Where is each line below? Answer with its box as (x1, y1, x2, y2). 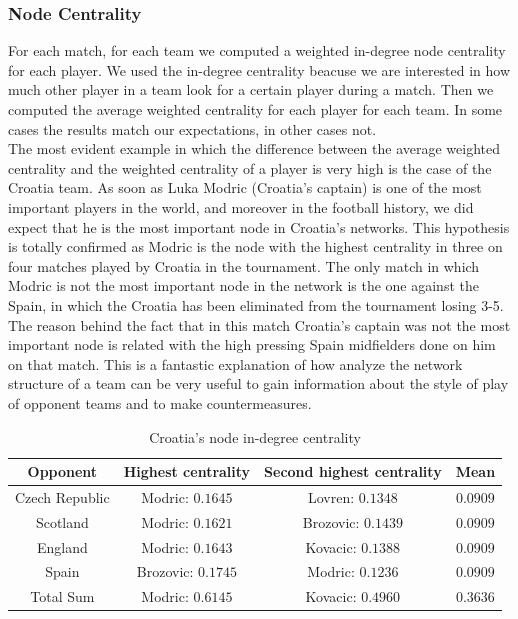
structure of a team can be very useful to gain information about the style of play (8, 373, 509, 394)
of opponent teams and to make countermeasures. (8, 392, 312, 413)
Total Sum (30, 586, 95, 607)
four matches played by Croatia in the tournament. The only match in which (8, 255, 480, 276)
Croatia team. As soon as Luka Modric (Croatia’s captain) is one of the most (8, 177, 482, 198)
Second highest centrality (264, 461, 442, 482)
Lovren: (308, 486, 355, 507)
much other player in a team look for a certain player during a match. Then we (8, 79, 494, 100)
